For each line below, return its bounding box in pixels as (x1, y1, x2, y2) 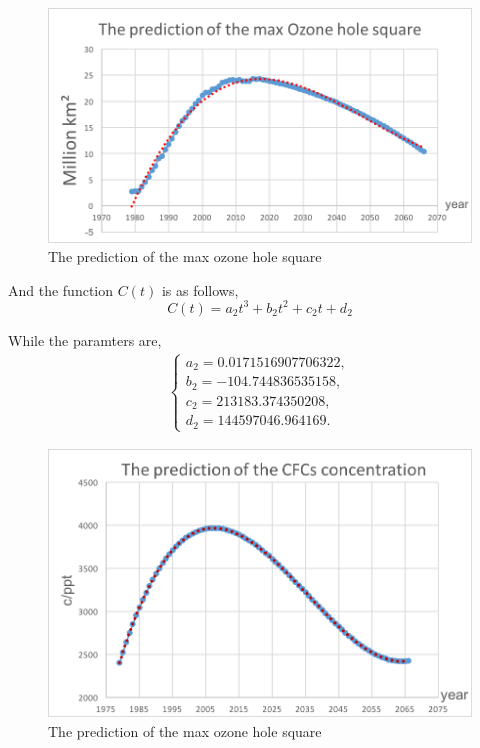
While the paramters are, (8, 329, 162, 350)
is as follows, (161, 279, 239, 300)
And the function (8, 279, 114, 300)
